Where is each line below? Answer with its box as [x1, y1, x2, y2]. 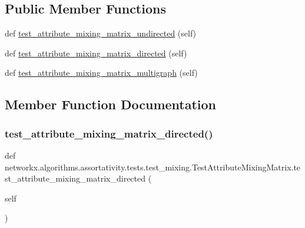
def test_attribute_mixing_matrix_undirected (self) [5, 27, 197, 39]
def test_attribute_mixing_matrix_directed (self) [5, 46, 187, 59]
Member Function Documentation [5, 95, 217, 113]
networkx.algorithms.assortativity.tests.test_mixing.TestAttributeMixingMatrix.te [5, 160, 301, 173]
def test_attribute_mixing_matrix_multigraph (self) [5, 66, 198, 79]
